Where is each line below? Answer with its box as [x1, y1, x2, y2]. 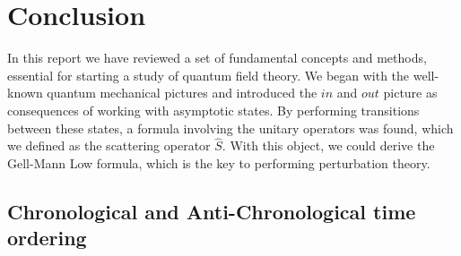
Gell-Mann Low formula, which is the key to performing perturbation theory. [7, 153, 431, 172]
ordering [7, 224, 87, 252]
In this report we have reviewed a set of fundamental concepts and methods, [7, 48, 427, 67]
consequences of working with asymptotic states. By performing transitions [7, 100, 420, 119]
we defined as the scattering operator [7, 136, 211, 155]
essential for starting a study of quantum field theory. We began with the [7, 65, 410, 84]
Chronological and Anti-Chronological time [7, 197, 416, 225]
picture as [383, 83, 438, 102]
